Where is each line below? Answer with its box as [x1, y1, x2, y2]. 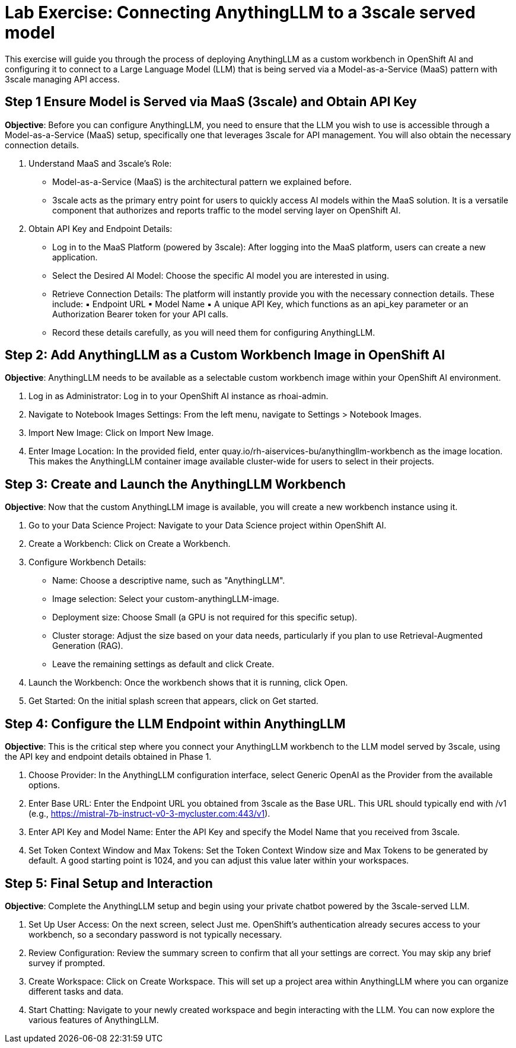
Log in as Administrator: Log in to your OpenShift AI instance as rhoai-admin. [28, 391, 329, 402]
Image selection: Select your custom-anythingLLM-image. [52, 594, 279, 604]
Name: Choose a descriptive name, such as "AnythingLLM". [52, 575, 285, 586]
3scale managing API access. [5, 74, 120, 84]
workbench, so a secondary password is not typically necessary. [28, 929, 282, 939]
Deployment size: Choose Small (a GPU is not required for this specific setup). [52, 612, 358, 623]
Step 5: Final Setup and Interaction [5, 875, 213, 891]
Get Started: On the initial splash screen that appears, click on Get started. [28, 696, 318, 706]
